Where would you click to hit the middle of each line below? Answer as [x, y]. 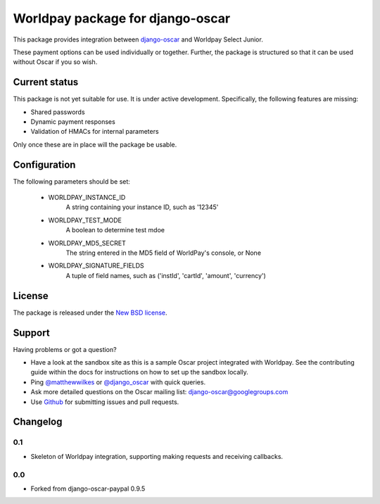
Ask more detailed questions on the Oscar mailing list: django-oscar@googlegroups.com [159, 392]
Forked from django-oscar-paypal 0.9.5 [88, 489]
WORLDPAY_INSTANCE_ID [87, 198]
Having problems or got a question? [65, 349]
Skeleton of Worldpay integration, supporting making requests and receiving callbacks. [157, 456]
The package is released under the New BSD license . [90, 313]
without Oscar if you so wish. [55, 62]
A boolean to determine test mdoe [115, 230]
